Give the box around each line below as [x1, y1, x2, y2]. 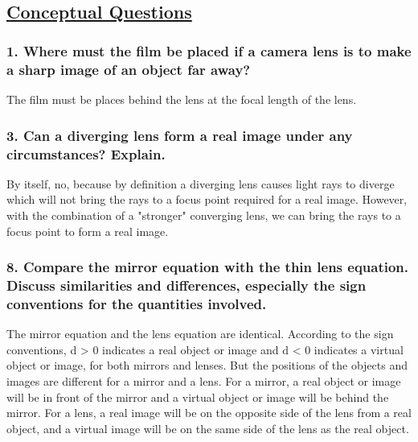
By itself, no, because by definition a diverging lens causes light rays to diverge [6, 175, 395, 192]
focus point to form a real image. [6, 222, 169, 239]
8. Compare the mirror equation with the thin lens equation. [6, 257, 409, 277]
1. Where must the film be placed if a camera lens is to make [6, 40, 412, 60]
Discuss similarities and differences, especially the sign [6, 275, 367, 295]
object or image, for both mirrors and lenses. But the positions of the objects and [6, 357, 408, 374]
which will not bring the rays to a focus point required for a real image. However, [6, 191, 408, 208]
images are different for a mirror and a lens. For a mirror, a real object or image [6, 373, 401, 390]
